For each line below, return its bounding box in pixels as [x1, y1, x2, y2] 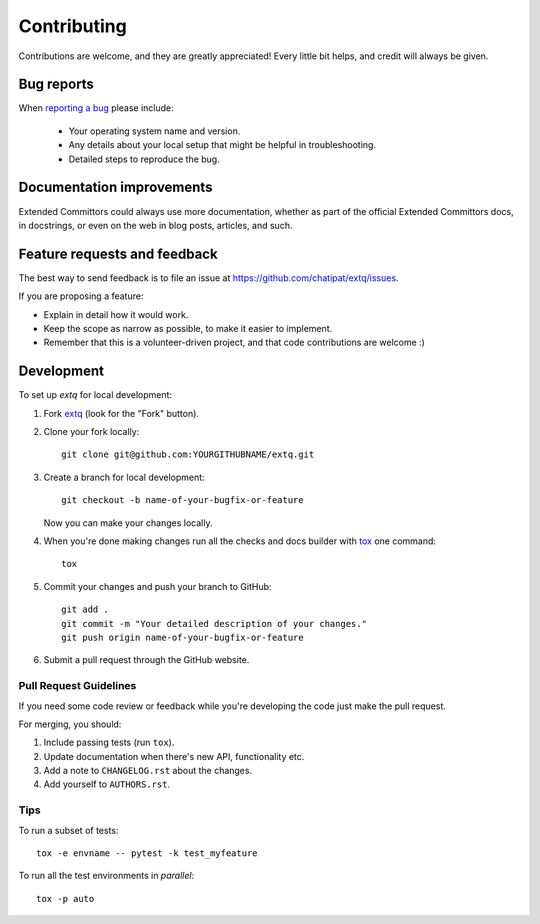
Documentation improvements [18, 179, 213, 196]
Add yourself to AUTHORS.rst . [43, 778, 170, 790]
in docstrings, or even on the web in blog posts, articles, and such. [18, 219, 293, 231]
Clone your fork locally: [43, 426, 140, 438]
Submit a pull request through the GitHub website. [43, 654, 250, 666]
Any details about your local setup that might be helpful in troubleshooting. [68, 139, 377, 151]
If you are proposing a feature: [18, 290, 144, 302]
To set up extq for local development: [18, 389, 173, 401]
